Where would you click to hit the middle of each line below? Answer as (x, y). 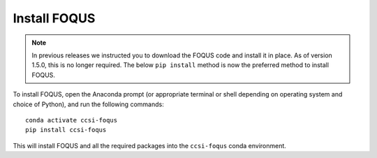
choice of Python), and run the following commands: (88, 104)
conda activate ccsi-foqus (72, 120)
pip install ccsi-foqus (66, 130)
